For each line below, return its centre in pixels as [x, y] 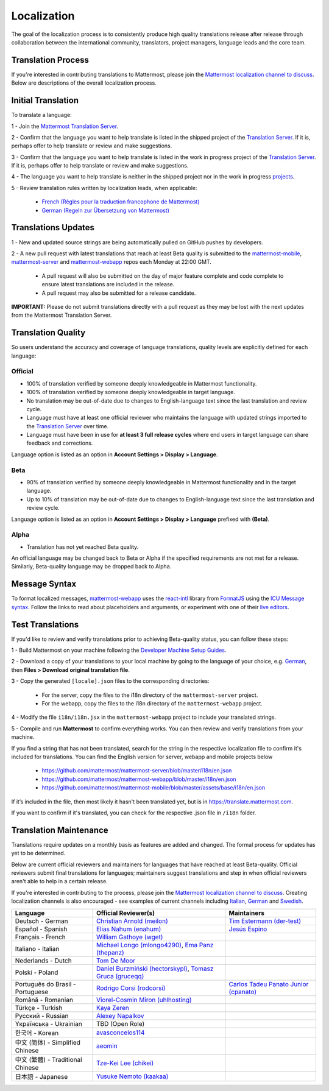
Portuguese [32, 992]
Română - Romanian [44, 1000]
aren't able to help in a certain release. [59, 881]
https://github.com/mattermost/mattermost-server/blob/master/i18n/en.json [137, 771]
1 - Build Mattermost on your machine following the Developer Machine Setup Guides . [119, 650]
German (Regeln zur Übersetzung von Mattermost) [106, 210]
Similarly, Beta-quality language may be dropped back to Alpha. [91, 567]
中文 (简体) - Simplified [48, 1042]
